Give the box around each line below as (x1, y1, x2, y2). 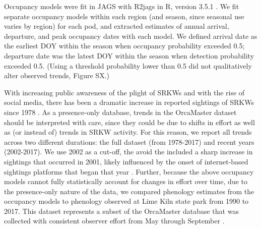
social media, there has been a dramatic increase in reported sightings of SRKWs (4, 97, 254, 107)
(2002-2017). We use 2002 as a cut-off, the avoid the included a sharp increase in (4, 146, 253, 157)
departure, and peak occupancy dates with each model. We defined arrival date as (4, 30, 257, 41)
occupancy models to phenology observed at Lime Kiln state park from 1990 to (4, 196, 249, 206)
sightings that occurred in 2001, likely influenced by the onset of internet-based (4, 156, 248, 166)
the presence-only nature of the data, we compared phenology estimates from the (4, 186, 254, 196)
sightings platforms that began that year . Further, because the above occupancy (4, 166, 254, 177)
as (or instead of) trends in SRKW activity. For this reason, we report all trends (4, 127, 252, 137)
